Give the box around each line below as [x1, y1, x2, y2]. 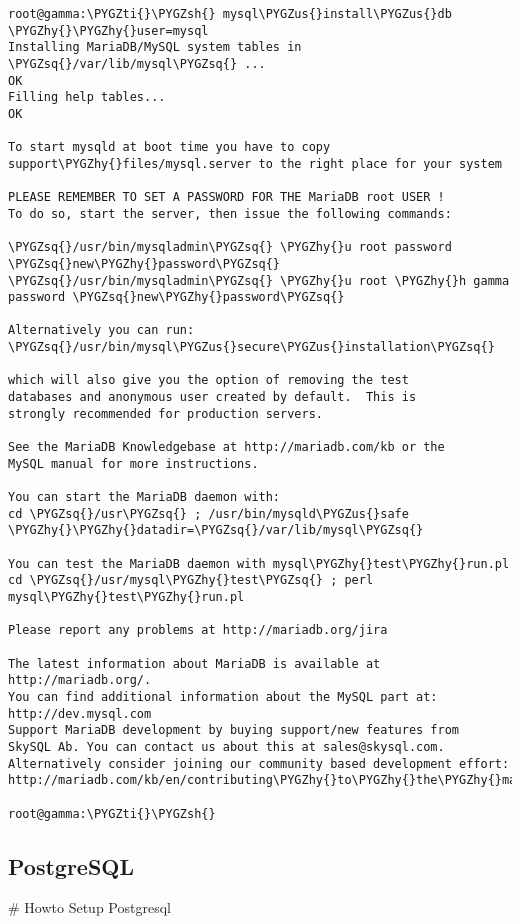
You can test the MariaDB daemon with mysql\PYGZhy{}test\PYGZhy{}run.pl [8, 556, 510, 571]
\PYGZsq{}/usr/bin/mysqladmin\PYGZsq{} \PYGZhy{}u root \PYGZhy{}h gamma [8, 273, 510, 288]
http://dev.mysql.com [8, 706, 152, 721]
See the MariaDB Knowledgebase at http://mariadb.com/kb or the [8, 440, 445, 455]
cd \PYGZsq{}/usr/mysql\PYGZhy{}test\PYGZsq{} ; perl [8, 573, 374, 588]
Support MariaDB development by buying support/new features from [8, 723, 460, 738]
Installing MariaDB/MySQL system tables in [8, 40, 302, 55]
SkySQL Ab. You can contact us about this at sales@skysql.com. [8, 739, 445, 754]
